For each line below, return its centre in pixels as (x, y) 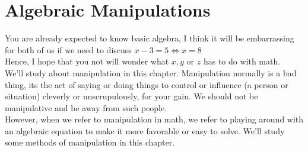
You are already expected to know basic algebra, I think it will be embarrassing (150, 38)
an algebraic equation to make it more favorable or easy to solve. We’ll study (145, 130)
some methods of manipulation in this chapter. (90, 142)
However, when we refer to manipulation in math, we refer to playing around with (154, 119)
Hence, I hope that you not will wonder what (87, 61)
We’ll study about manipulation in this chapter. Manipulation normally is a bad (151, 72)
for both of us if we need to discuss (68, 49)
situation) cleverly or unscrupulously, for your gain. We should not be (131, 96)
